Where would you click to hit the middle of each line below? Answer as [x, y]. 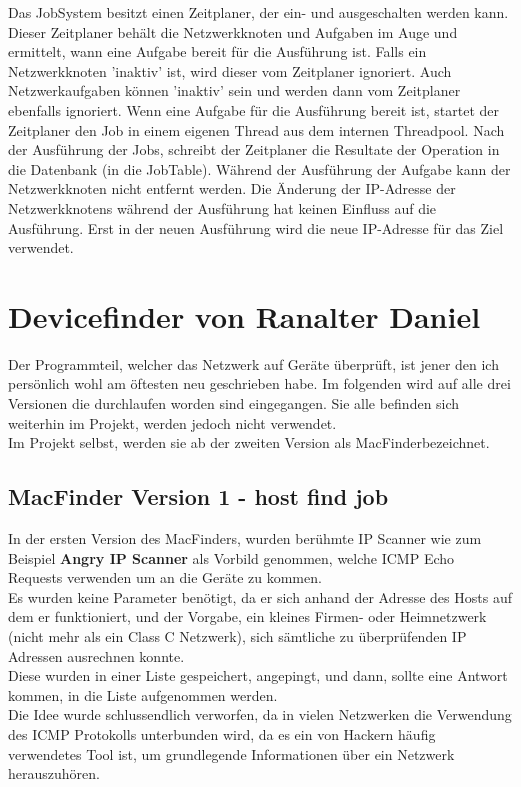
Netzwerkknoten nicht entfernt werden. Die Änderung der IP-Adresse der [232, 188]
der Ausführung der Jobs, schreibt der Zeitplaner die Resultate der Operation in [254, 149]
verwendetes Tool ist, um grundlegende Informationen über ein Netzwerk [231, 753]
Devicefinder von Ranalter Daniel [244, 315]
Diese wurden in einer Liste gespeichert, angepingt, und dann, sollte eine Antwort [258, 675]
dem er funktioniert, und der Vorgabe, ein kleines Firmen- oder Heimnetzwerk [247, 616]
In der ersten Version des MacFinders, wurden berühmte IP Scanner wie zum [245, 538]
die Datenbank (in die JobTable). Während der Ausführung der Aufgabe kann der [259, 168]
